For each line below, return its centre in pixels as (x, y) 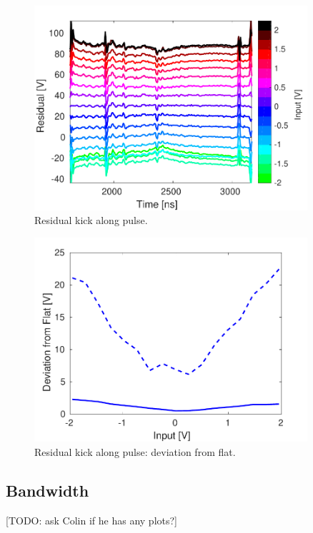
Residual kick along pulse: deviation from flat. (135, 451)
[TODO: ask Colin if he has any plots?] (91, 520)
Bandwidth (48, 490)
